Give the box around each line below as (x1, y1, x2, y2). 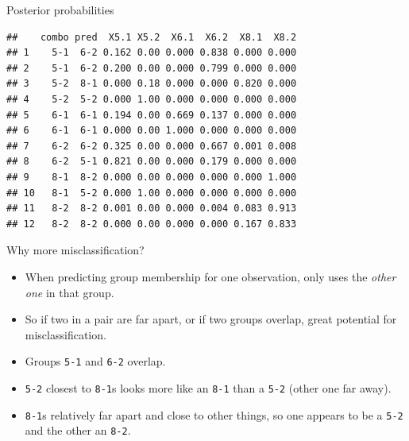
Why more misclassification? (6, 242, 145, 258)
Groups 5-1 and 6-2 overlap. (25, 353, 166, 369)
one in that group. (25, 284, 114, 300)
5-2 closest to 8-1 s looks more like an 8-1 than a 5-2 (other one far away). (25, 379, 392, 396)
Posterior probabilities (6, 2, 114, 17)
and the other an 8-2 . (25, 422, 131, 439)
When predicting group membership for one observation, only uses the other (25, 268, 396, 284)
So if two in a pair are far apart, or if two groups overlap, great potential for (25, 311, 397, 327)
